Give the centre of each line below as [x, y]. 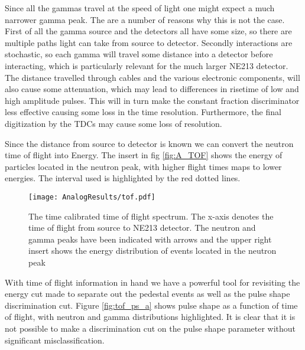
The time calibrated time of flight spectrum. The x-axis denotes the [151, 216]
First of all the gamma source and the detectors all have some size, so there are [148, 31]
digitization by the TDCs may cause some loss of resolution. [113, 123]
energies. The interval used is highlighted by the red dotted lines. [123, 178]
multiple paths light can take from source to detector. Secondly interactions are [149, 42]
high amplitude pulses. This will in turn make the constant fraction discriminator [152, 100]
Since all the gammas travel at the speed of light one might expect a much [140, 8]
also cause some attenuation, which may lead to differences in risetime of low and [152, 89]
